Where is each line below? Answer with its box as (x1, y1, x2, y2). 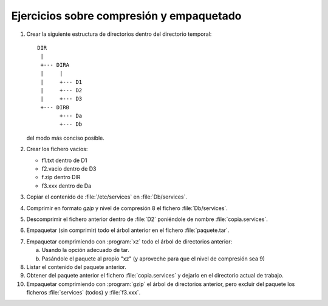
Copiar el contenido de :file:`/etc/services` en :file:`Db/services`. (26, 193, 188, 200)
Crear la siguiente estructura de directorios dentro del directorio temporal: (26, 30, 212, 38)
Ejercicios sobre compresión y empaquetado (11, 9, 242, 22)
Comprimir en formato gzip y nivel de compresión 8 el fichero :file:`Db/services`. (26, 204, 228, 212)
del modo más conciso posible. (26, 134, 104, 141)
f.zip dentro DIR (41, 174, 81, 181)
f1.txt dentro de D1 (41, 157, 87, 164)
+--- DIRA (40, 61, 70, 68)
